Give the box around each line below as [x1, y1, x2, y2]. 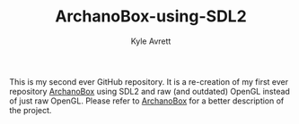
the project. [9, 104, 52, 115]
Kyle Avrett [130, 36, 171, 46]
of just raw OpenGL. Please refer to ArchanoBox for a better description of [9, 95, 285, 106]
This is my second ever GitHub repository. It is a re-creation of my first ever [9, 76, 289, 87]
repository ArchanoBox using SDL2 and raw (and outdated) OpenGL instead [9, 86, 290, 96]
